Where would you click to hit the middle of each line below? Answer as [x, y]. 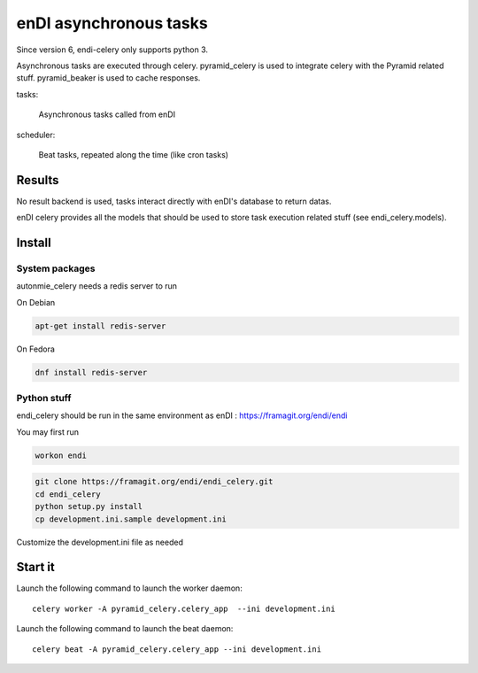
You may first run [48, 432]
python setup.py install [89, 507]
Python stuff [44, 398]
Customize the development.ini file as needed [100, 542]
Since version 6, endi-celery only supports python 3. [112, 50]
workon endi [61, 455]
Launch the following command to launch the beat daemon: [125, 629]
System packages [56, 268]
